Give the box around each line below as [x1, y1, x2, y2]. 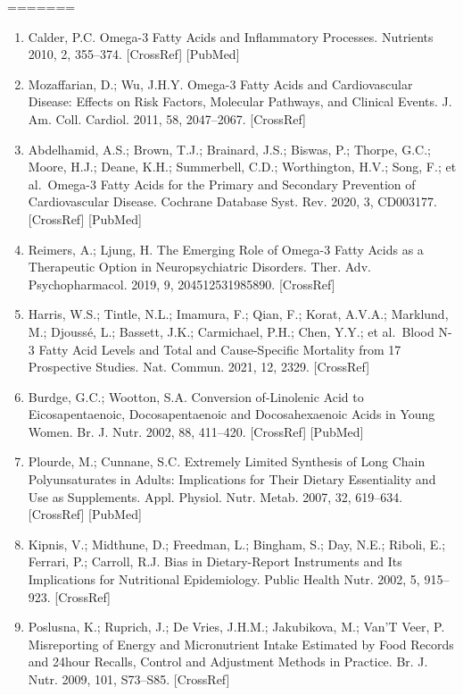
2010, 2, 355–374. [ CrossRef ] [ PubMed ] [28, 45, 240, 63]
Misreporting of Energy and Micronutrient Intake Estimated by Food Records [28, 634, 454, 653]
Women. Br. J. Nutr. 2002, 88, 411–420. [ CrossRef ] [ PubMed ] [28, 422, 364, 440]
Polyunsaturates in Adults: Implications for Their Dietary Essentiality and [28, 470, 436, 489]
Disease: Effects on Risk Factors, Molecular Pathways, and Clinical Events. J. [28, 92, 452, 111]
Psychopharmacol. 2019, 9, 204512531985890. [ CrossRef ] [28, 274, 335, 293]
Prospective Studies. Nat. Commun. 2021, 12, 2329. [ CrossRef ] [28, 357, 370, 376]
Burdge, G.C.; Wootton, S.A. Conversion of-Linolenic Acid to [28, 387, 364, 406]
